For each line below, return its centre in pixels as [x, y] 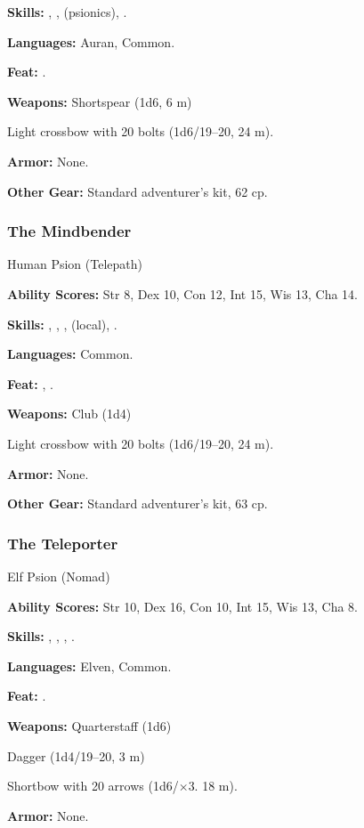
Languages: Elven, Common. [89, 666]
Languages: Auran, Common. [91, 41]
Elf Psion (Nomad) [59, 576]
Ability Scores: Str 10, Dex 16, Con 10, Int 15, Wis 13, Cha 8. [182, 606]
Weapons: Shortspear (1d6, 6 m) [100, 101]
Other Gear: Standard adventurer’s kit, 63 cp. [138, 503]
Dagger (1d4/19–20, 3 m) [76, 755]
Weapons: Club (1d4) [69, 414]
